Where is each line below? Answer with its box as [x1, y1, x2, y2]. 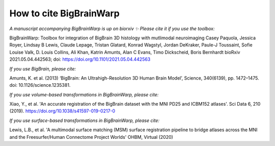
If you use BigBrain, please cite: [9, 65, 76, 71]
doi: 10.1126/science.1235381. [9, 82, 71, 88]
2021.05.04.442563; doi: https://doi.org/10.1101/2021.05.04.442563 [9, 56, 151, 62]
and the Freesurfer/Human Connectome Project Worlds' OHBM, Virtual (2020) [9, 134, 173, 140]
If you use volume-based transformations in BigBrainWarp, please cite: [9, 91, 159, 98]
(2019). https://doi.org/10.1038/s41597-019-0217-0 [9, 108, 116, 114]
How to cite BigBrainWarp [9, 8, 120, 19]
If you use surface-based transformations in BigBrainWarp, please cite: [9, 117, 160, 124]
